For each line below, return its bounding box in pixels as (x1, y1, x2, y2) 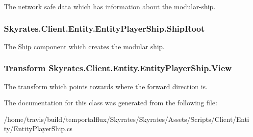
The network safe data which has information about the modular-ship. (4, 1, 216, 11)
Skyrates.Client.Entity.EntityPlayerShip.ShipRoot (4, 22, 205, 34)
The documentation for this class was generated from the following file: (4, 98, 217, 108)
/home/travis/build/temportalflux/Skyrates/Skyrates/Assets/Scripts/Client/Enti (4, 114, 249, 124)
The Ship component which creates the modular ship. (4, 41, 165, 51)
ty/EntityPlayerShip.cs (4, 123, 73, 134)
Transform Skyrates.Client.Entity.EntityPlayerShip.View (4, 62, 232, 74)
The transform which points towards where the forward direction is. (4, 81, 208, 91)
